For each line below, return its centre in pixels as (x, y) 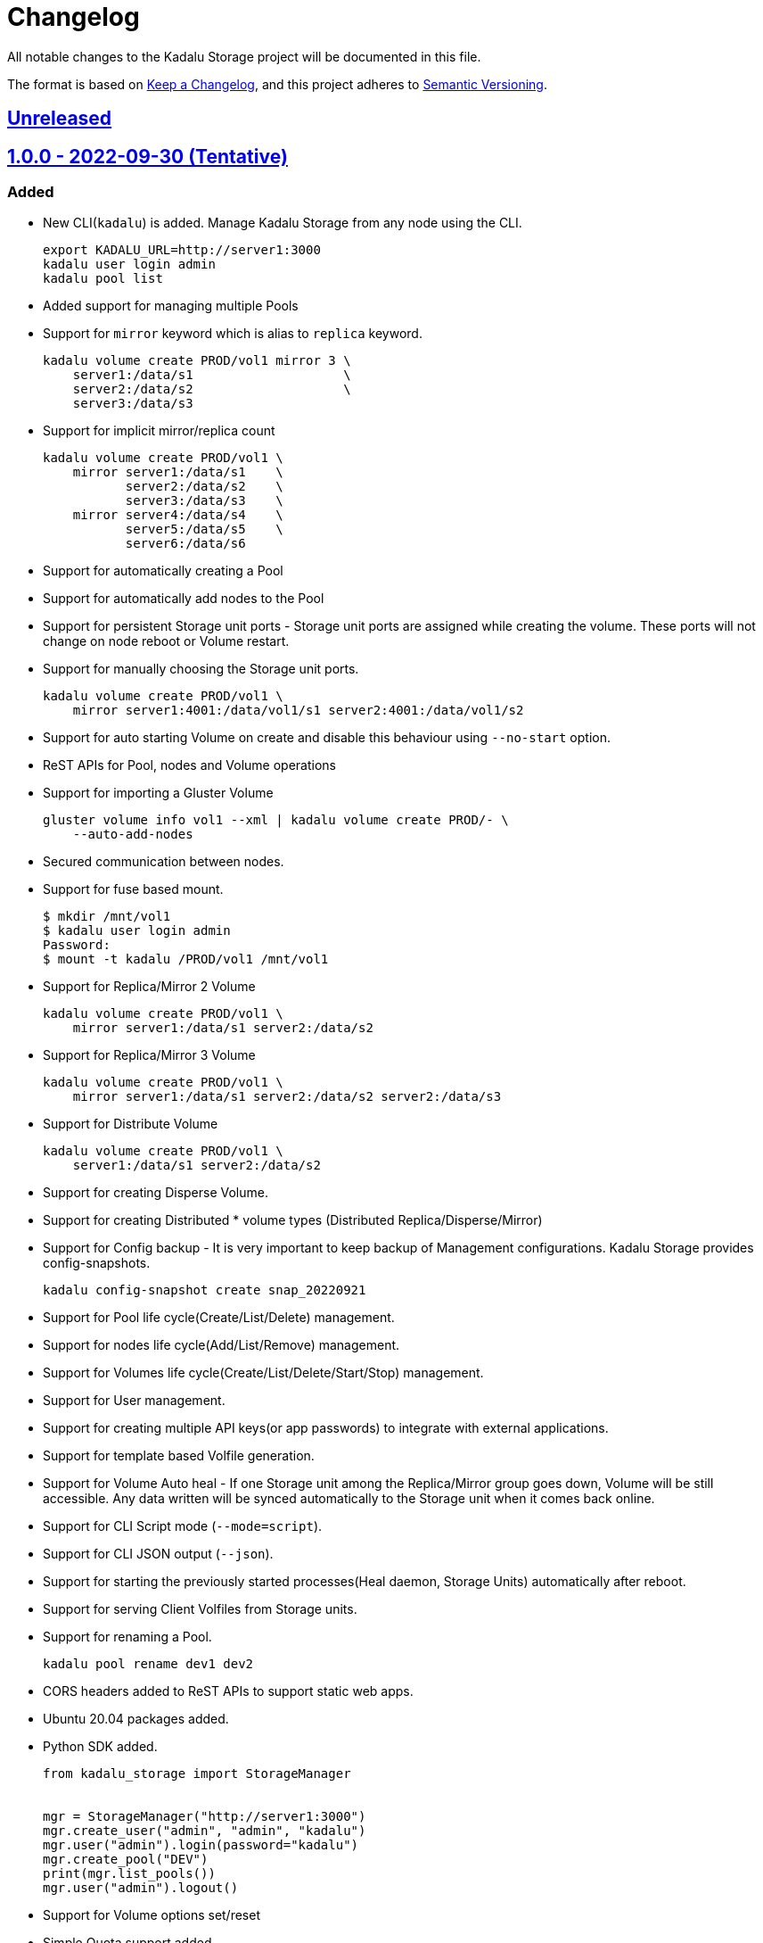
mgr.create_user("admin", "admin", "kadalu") (205, 1831)
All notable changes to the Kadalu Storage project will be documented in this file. (244, 56)
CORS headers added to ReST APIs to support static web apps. (228, 1691)
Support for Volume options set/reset (152, 1915)
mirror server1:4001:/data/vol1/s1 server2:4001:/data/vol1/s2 (298, 711)
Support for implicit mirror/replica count (159, 431)
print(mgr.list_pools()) (129, 1874)
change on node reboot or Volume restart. (166, 641)
